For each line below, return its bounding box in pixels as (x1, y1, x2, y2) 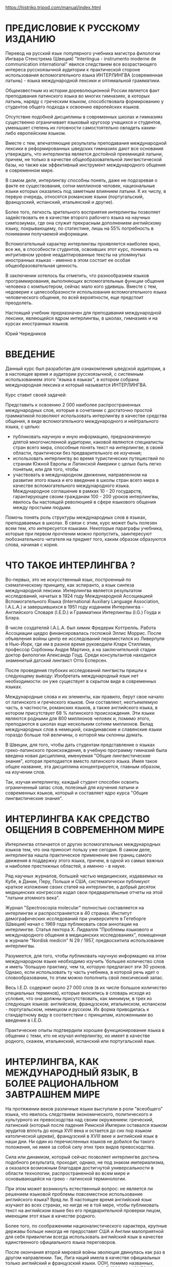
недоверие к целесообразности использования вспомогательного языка (5, 288, 167, 295)
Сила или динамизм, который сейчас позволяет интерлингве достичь (5, 1154, 159, 1160)
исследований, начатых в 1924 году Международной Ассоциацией (5, 593, 153, 599)
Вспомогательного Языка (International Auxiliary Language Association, (5, 598, 160, 605)
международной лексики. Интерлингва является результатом (5, 587, 142, 593)
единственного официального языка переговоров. (5, 1239, 117, 1245)
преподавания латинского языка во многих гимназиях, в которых (5, 92, 150, 99)
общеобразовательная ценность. (5, 262, 79, 268)
